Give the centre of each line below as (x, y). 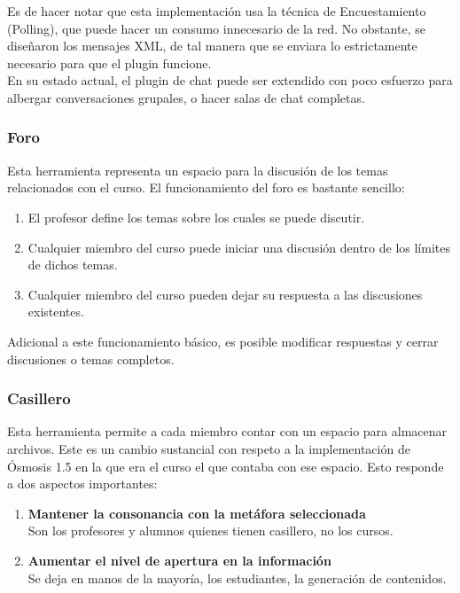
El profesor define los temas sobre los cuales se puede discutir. (196, 217)
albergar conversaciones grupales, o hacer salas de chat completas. (186, 97)
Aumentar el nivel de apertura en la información (179, 560)
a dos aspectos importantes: (82, 484)
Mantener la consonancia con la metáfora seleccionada (197, 513)
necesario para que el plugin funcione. (109, 62)
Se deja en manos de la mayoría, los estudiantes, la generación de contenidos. (237, 577)
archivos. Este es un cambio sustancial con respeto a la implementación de (209, 448)
